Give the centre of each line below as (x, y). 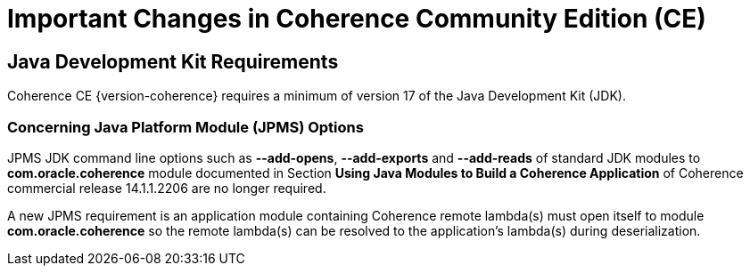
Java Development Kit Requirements (173, 61)
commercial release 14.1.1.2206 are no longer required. (167, 188)
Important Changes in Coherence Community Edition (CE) (357, 19)
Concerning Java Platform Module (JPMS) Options (185, 127)
